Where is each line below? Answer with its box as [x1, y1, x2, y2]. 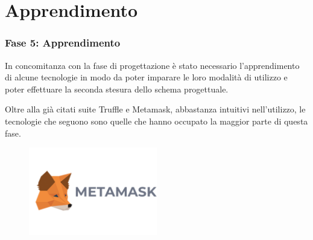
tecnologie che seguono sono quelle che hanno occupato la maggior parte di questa [5, 114, 308, 127]
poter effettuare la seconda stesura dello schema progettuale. [5, 82, 229, 95]
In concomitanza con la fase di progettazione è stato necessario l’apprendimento [5, 59, 300, 71]
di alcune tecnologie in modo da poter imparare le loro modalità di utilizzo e [5, 71, 288, 83]
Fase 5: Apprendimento [5, 35, 121, 50]
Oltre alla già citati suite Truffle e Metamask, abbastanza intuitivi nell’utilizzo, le [5, 103, 306, 115]
